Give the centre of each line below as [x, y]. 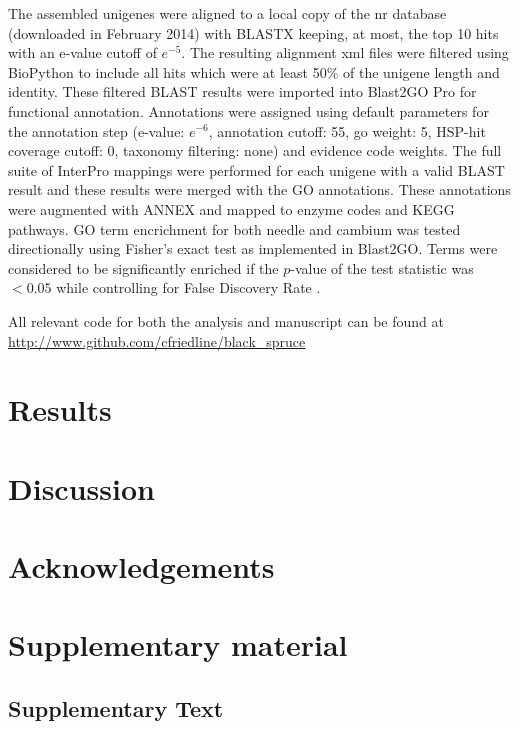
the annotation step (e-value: [96, 130]
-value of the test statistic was [382, 267]
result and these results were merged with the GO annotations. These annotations [259, 189]
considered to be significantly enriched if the [143, 267]
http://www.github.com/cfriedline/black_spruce [157, 340]
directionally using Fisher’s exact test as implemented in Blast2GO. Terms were [253, 248]
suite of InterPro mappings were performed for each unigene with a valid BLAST [256, 169]
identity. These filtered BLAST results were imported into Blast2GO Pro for [242, 91]
